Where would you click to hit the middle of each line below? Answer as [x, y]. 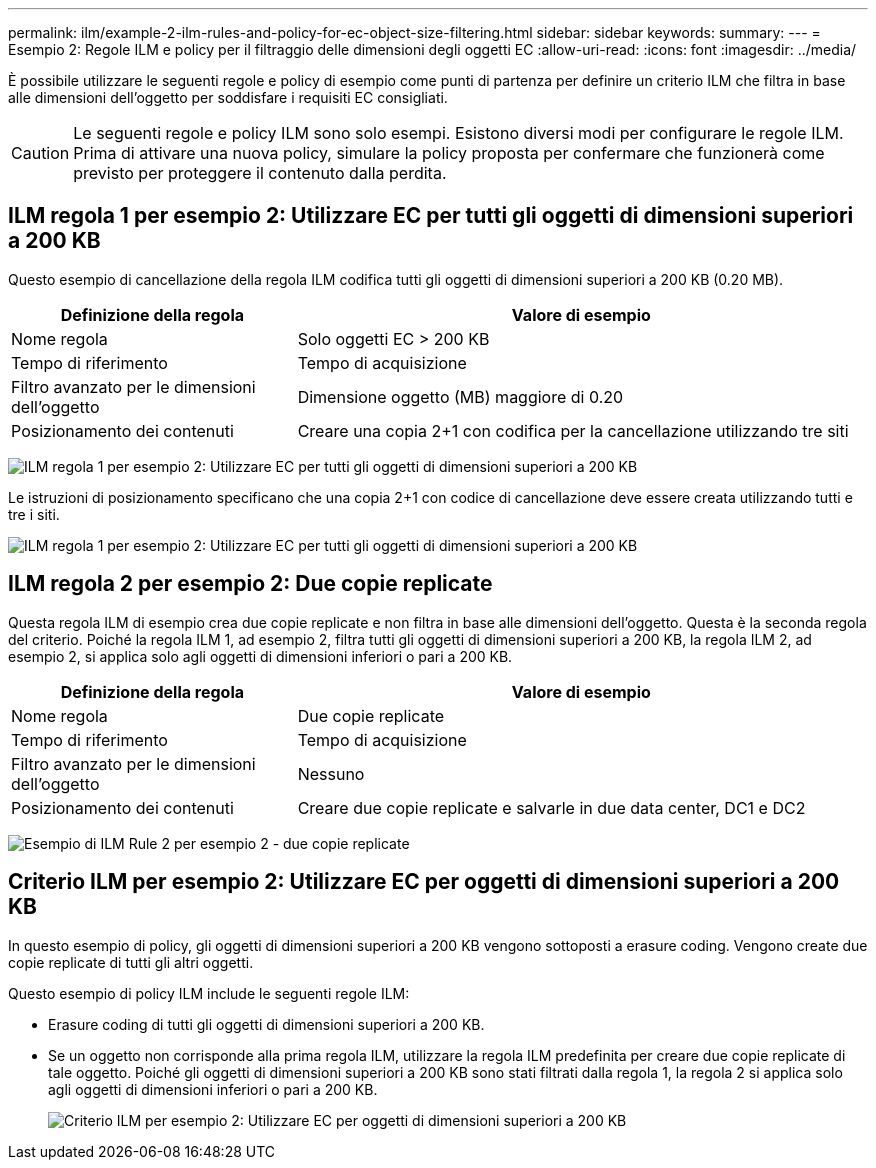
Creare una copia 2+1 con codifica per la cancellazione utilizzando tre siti [573, 430]
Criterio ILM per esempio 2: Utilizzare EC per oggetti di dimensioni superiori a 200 [424, 882]
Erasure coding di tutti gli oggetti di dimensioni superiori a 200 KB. [266, 1024]
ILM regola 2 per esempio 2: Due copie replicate [250, 584]
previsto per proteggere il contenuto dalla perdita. [260, 173]
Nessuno [331, 773]
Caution [40, 153]
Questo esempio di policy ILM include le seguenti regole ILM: [209, 993]
